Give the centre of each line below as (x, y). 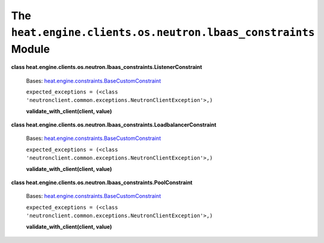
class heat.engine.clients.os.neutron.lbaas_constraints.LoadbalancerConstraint (114, 125)
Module (31, 49)
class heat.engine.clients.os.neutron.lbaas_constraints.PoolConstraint (102, 182)
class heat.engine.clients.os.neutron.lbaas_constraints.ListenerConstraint (106, 67)
